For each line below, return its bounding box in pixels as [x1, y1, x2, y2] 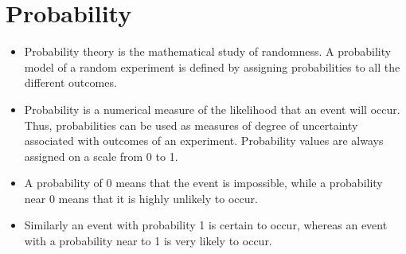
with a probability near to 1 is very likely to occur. [24, 233, 272, 249]
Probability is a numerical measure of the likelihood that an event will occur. [24, 100, 400, 117]
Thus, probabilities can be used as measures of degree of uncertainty [24, 116, 358, 133]
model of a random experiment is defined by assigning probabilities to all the [24, 58, 400, 75]
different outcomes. [24, 74, 117, 91]
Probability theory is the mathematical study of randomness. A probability [24, 43, 392, 60]
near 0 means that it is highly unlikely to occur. [24, 190, 258, 206]
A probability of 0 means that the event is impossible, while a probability [24, 174, 383, 191]
